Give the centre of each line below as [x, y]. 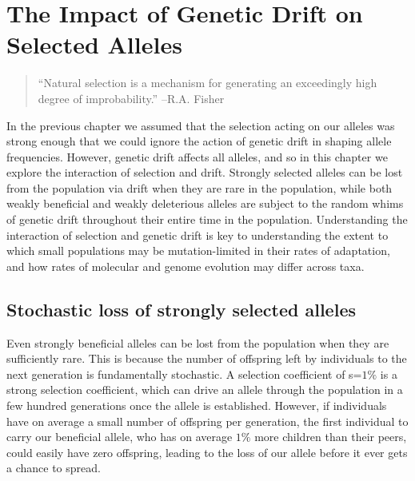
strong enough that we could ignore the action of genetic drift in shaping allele [199, 141]
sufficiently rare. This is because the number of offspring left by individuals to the [207, 358]
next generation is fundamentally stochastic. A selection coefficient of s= [184, 374]
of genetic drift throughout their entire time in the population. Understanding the [207, 219]
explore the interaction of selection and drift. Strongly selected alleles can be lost [205, 172]
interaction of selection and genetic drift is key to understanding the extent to [198, 235]
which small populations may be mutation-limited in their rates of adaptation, [198, 250]
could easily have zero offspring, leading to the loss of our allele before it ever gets [207, 452]
